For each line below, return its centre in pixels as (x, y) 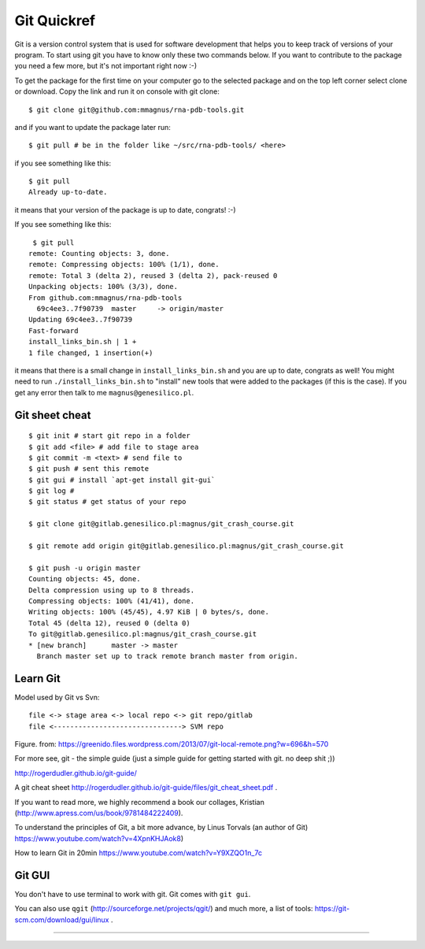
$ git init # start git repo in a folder (109, 436)
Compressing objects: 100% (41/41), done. (112, 601)
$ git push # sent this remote (89, 469)
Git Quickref (55, 20)
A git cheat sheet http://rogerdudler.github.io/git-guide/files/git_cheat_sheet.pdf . (146, 788)
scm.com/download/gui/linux (62, 919)
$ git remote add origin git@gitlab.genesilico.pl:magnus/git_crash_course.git (186, 546)
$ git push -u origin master (85, 568)
